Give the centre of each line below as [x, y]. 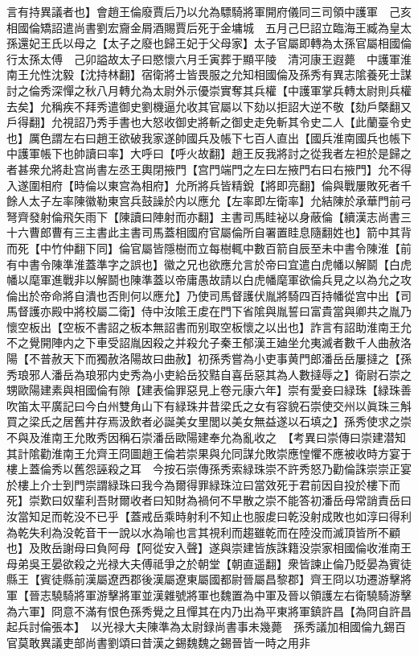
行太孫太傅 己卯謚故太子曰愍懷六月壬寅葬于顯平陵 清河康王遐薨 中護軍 [203, 58]
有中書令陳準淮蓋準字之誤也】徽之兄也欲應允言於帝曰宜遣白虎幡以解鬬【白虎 [209, 264]
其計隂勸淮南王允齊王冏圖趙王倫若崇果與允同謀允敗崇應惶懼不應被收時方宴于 [209, 453]
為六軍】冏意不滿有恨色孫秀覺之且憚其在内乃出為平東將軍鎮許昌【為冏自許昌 [209, 611]
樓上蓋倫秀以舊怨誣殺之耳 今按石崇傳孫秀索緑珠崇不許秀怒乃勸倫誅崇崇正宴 [209, 469]
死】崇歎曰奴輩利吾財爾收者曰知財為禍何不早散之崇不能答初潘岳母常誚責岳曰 [209, 500]
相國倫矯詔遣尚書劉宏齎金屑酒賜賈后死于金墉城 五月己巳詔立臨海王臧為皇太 [209, 27]
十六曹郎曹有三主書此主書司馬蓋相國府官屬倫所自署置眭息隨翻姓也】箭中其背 [209, 232]
